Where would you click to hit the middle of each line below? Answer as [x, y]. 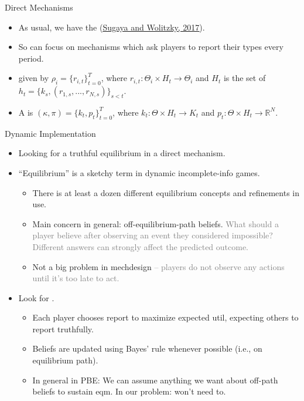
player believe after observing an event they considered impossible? [153, 235]
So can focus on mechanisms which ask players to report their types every [151, 47]
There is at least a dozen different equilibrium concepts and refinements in [166, 192]
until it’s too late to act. [76, 278]
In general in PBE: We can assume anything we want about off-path [155, 380]
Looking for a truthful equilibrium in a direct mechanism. [122, 153]
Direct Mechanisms [39, 7]
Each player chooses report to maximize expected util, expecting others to [165, 317]
